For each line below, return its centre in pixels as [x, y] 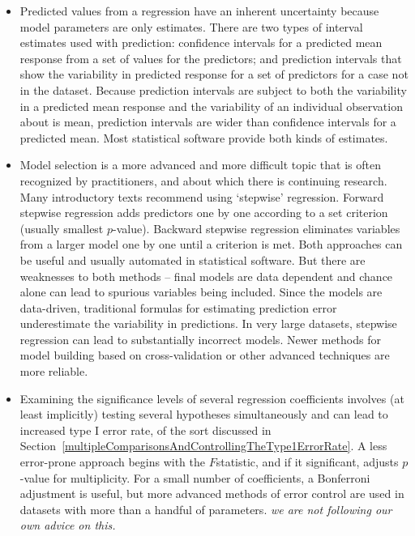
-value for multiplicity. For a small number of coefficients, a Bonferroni [195, 477]
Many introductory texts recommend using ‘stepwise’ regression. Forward [202, 196]
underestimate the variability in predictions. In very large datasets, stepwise [208, 323]
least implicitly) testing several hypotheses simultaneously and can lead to [204, 414]
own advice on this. [68, 525]
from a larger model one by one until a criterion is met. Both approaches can [211, 244]
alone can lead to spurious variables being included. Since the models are [201, 292]
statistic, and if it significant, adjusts [307, 462]
